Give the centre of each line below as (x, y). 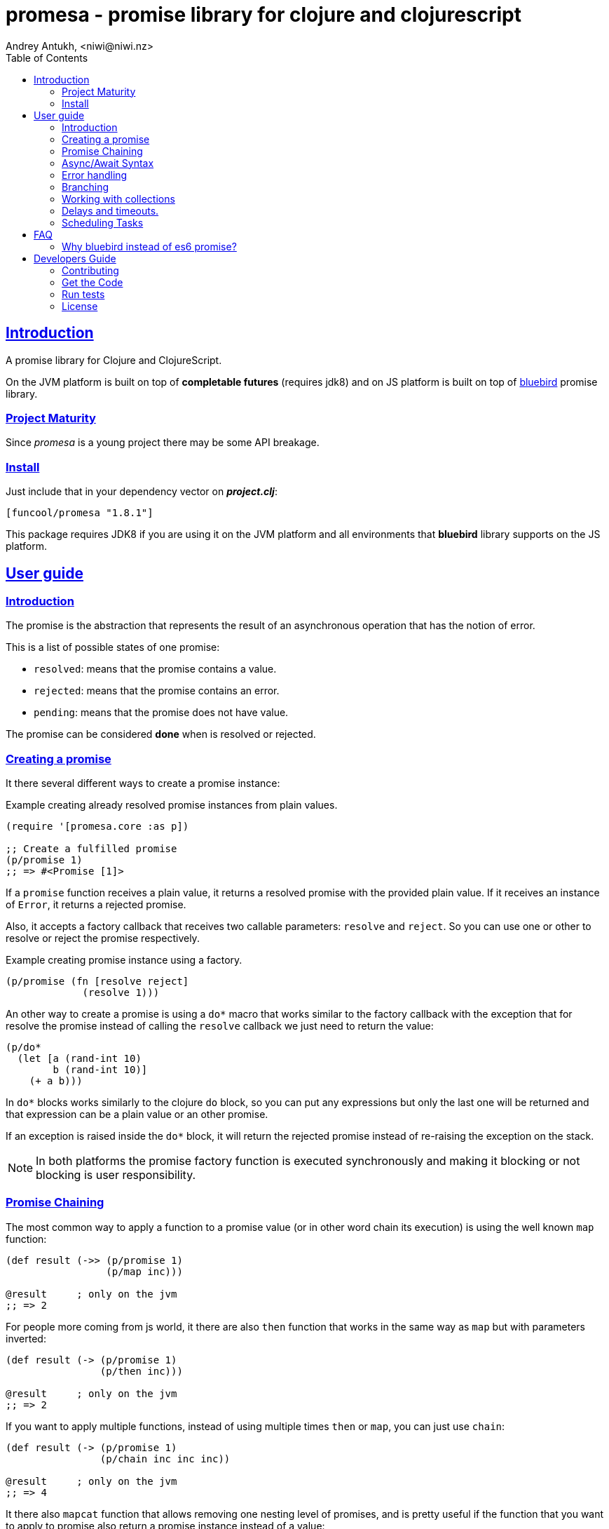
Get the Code (93, 282)
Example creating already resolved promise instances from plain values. (172, 805)
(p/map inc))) (144, 1271)
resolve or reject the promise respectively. (103, 938)
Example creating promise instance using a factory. (124, 960)
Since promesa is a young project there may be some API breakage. (163, 443)
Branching (85, 187)
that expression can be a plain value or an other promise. (137, 1114)
